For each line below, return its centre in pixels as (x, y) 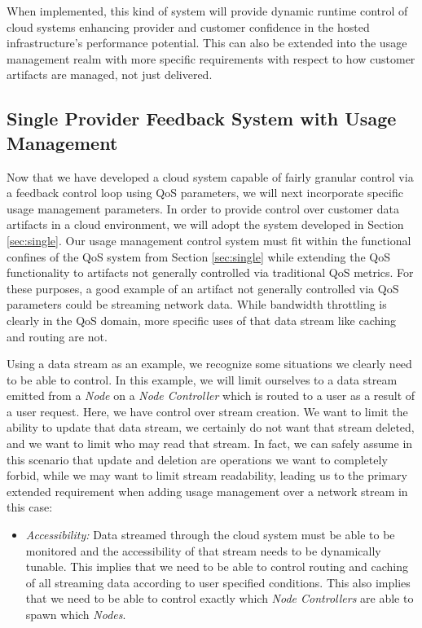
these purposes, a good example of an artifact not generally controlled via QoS (203, 288)
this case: (30, 507)
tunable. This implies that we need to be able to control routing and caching (217, 567)
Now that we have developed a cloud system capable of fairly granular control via (210, 176)
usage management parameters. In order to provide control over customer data (203, 208)
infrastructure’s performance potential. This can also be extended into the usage (207, 43)
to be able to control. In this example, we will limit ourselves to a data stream (202, 379)
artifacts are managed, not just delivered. (110, 75)
